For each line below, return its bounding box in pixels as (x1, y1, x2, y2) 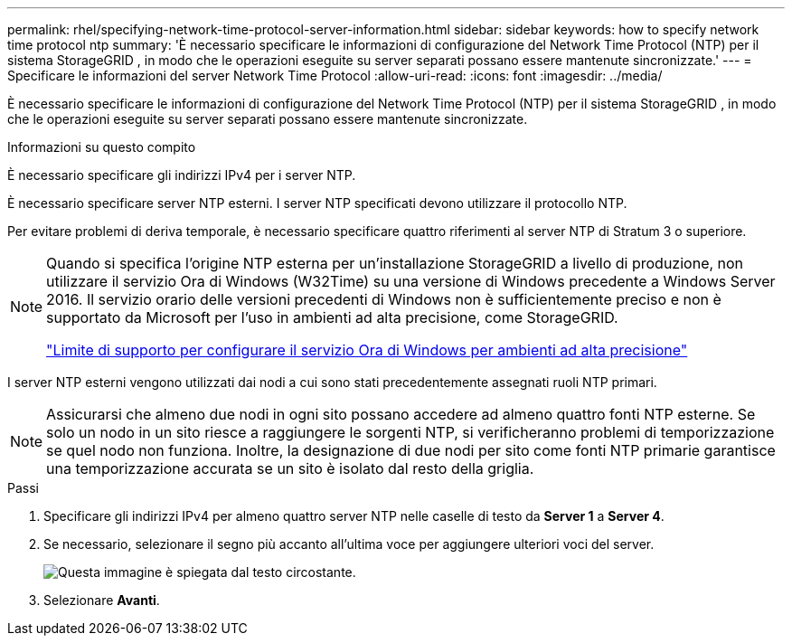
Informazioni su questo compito (7, 139, 196, 155)
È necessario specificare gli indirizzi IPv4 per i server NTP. (7, 167, 356, 183)
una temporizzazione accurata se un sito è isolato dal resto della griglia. (46, 459, 534, 478)
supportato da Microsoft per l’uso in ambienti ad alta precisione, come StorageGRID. (46, 308, 618, 326)
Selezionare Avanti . (43, 592, 160, 608)
